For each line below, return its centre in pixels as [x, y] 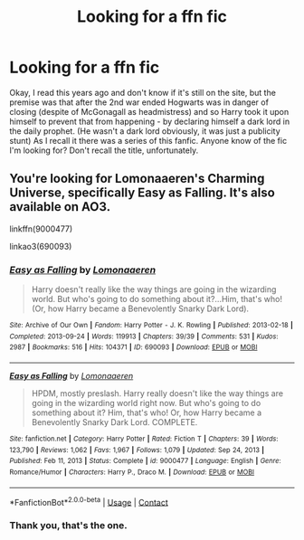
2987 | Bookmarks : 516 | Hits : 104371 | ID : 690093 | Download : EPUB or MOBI [133, 347]
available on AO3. [60, 207]
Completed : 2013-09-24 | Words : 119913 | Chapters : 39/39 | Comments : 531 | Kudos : [144, 336]
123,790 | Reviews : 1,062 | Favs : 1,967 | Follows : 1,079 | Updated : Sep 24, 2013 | [137, 450]
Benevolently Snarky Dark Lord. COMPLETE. [114, 422]
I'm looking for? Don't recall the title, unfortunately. [104, 150]
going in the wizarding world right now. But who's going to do [146, 403]
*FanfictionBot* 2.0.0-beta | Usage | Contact [89, 501]
